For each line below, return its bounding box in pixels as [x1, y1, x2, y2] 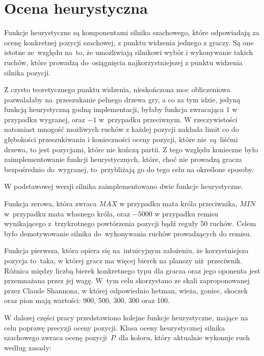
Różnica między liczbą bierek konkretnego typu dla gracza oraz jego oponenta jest [4, 265, 260, 276]
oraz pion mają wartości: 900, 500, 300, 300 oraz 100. [4, 295, 170, 306]
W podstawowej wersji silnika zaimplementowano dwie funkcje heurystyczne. [4, 181, 243, 191]
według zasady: [4, 342, 51, 352]
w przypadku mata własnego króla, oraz [4, 208, 130, 218]
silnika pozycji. [4, 67, 51, 77]
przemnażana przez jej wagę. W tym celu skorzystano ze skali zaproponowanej [4, 275, 250, 286]
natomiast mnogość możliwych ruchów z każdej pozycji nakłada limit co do [4, 124, 239, 134]
